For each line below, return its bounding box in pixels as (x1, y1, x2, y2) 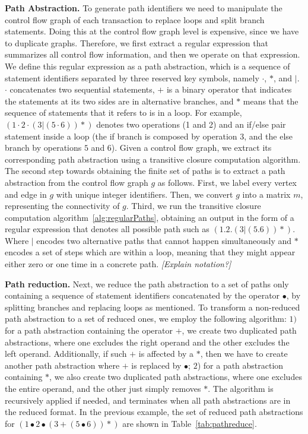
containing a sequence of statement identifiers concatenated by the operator (5, 289, 280, 302)
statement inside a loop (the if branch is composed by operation (5, 129, 237, 142)
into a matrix (242, 188, 291, 200)
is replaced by (131, 359, 182, 371)
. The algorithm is (208, 382, 274, 394)
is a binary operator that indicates (166, 83, 292, 96)
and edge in (5, 188, 47, 200)
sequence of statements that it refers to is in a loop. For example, (5, 106, 242, 119)
